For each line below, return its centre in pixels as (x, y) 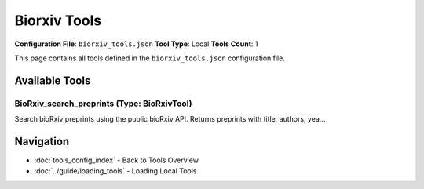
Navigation (42, 141)
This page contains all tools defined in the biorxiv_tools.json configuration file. (150, 58)
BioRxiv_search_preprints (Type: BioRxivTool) (103, 104)
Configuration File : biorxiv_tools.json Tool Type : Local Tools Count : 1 (136, 44)
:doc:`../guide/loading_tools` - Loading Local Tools (115, 171)
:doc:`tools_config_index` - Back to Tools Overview (117, 160)
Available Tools (53, 80)
